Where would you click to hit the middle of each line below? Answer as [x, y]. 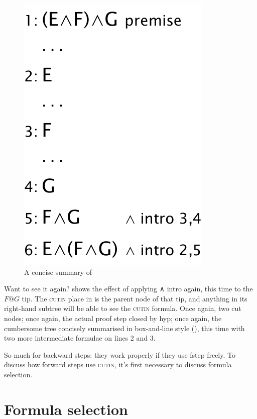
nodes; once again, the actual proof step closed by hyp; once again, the [113, 318]
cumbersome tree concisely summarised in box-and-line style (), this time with [124, 328]
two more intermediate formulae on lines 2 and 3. [80, 338]
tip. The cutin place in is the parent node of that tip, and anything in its [135, 298]
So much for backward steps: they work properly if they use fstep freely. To [120, 354]
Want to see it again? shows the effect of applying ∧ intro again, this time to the [128, 289]
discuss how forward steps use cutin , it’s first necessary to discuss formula [118, 364]
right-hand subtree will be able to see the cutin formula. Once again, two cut [123, 308]
